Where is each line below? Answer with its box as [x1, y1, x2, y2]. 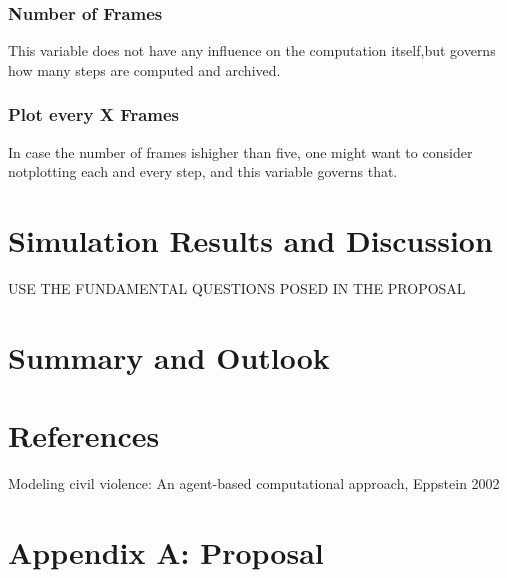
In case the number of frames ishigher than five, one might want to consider [8, 141, 473, 162]
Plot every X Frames [8, 102, 180, 127]
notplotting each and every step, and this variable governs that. [8, 161, 398, 182]
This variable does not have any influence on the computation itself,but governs [8, 40, 496, 61]
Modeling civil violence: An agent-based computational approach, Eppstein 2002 [8, 473, 500, 494]
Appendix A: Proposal [8, 531, 324, 572]
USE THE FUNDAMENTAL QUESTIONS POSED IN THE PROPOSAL [8, 277, 466, 298]
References [8, 415, 160, 456]
